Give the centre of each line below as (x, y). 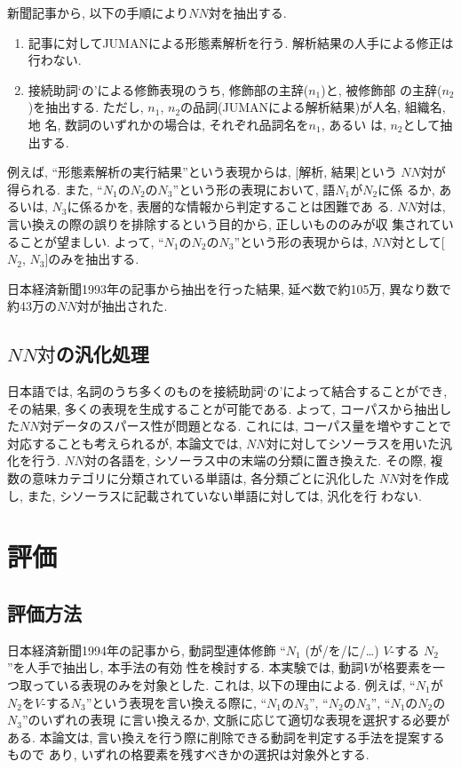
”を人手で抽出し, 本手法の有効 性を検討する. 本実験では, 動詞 (185, 667)
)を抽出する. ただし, (86, 107)
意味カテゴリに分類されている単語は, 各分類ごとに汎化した (203, 478)
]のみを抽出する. (92, 259)
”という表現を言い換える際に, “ (176, 702)
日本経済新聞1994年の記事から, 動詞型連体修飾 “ (147, 650)
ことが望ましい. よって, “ (91, 241)
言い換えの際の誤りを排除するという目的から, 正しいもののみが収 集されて (224, 223)
